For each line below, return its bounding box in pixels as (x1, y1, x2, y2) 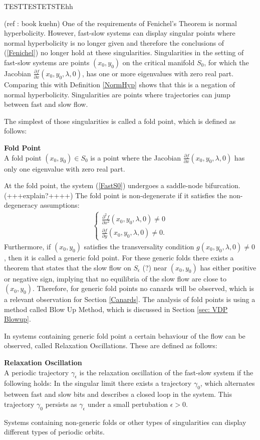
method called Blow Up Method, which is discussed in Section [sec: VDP (4, 304, 228, 314)
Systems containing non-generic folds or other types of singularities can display (4, 416, 246, 427)
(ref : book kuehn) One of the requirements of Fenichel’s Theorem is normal (4, 18, 237, 28)
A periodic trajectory (4, 367, 69, 377)
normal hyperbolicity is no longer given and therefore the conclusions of (4, 37, 224, 48)
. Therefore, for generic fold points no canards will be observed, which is (32, 283, 254, 294)
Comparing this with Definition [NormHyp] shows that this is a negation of (4, 79, 235, 89)
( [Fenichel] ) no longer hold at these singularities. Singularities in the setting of (4, 47, 244, 58)
